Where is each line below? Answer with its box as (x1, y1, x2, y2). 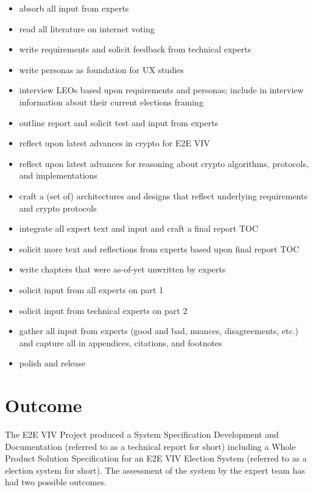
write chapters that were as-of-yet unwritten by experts (19, 263, 226, 276)
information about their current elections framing (19, 95, 203, 108)
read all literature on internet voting (19, 22, 155, 35)
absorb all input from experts (19, 2, 129, 14)
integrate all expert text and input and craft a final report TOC (19, 222, 259, 235)
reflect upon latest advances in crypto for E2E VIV (19, 137, 210, 149)
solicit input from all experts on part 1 (19, 283, 164, 296)
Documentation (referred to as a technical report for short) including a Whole (5, 440, 296, 452)
